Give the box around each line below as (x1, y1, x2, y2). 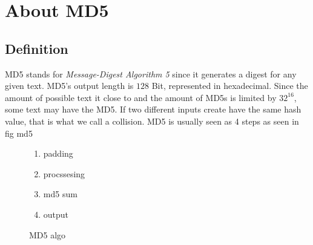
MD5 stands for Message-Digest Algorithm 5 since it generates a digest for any (5, 67, 297, 80)
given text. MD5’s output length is (5, 79, 134, 92)
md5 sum (43, 188, 77, 200)
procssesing (43, 167, 85, 180)
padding (43, 147, 73, 160)
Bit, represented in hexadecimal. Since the (151, 79, 308, 92)
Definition (5, 39, 68, 57)
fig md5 (5, 126, 33, 139)
